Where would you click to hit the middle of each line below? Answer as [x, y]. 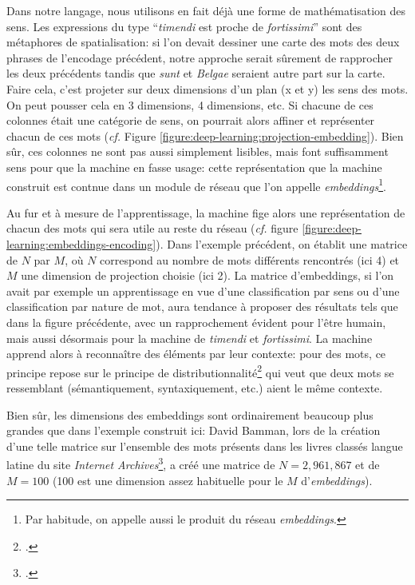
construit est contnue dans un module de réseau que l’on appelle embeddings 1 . [196, 185]
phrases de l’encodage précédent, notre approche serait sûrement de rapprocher [200, 57]
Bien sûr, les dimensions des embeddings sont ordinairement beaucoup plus [190, 414]
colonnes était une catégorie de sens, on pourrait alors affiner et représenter [191, 120]
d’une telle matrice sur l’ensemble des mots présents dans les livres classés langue [205, 446]
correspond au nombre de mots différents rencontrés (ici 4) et [250, 259]
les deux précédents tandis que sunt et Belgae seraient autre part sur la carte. [196, 73]
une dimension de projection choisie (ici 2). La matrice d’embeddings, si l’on [207, 275]
